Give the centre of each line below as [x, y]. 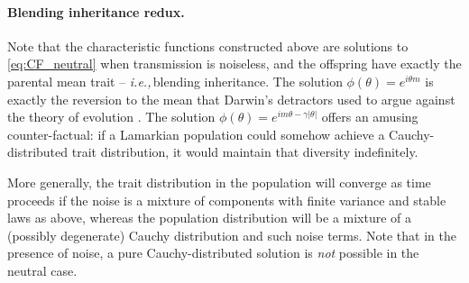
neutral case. [42, 270]
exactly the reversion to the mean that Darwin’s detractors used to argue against [231, 99]
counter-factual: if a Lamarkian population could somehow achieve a [196, 134]
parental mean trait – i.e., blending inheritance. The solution [175, 81]
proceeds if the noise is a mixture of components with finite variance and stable [227, 200]
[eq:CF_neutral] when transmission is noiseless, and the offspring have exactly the [234, 64]
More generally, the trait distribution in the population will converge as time [219, 182]
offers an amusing [370, 117]
